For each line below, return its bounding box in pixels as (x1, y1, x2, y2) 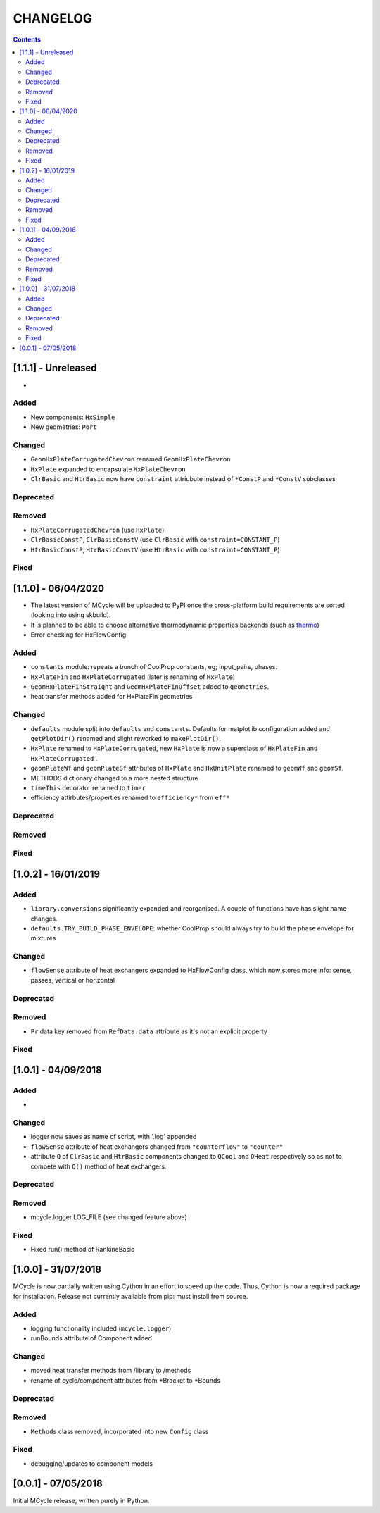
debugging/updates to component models (30, 1459, 153, 1468)
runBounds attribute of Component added (30, 1334, 153, 1343)
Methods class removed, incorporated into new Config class (30, 1427, 209, 1436)
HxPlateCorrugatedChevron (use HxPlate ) (30, 525, 165, 534)
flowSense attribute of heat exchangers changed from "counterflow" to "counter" (30, 1142, 284, 1151)
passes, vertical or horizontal (30, 976, 115, 984)
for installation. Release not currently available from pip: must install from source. (13, 1292, 248, 1300)
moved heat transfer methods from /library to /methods (30, 1366, 191, 1375)
